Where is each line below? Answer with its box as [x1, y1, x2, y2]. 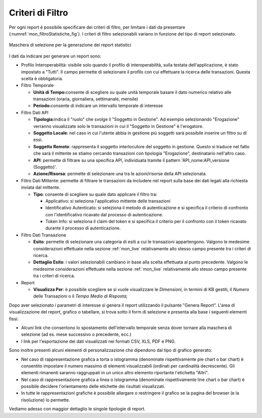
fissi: [9, 316, 19, 322]
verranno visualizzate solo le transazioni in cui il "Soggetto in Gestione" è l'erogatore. [33, 123, 204, 129]
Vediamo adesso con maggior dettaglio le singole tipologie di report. [9, 406, 146, 412]
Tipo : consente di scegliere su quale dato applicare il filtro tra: [33, 191, 158, 197]
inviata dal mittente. [21, 185, 61, 191]
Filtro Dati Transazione [21, 232, 66, 238]
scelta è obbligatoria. [21, 75, 63, 81]
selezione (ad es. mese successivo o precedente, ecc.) [21, 331, 131, 337]
